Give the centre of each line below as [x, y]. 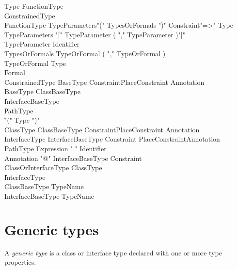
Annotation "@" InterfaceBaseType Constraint [73, 158]
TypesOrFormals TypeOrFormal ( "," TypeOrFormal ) [85, 53]
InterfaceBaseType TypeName [49, 196]
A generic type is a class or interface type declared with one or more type [113, 252]
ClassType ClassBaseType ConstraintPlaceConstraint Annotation [102, 129]
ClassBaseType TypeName [44, 186]
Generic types [52, 229]
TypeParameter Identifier [42, 44]
